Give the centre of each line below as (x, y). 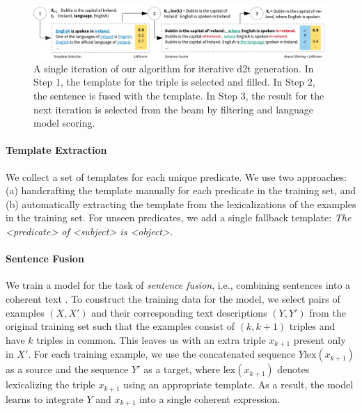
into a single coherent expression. (210, 398)
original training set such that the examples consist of (120, 326)
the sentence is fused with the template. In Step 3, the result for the (179, 95)
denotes (293, 369)
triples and (312, 326)
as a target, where (182, 369)
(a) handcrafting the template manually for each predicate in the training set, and (181, 190)
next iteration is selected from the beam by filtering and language (173, 109)
